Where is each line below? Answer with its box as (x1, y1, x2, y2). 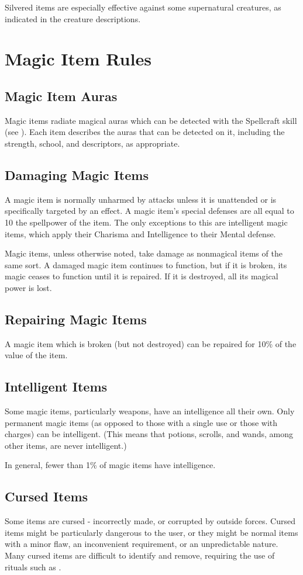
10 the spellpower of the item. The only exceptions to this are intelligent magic (5, 216, 288, 228)
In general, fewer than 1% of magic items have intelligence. (5, 459, 216, 471)
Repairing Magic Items (5, 310, 147, 328)
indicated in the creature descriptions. (5, 12, 141, 25)
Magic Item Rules (5, 47, 151, 71)
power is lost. (5, 281, 52, 293)
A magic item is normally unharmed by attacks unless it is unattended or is (5, 193, 277, 205)
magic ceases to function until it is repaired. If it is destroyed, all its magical (5, 270, 278, 282)
